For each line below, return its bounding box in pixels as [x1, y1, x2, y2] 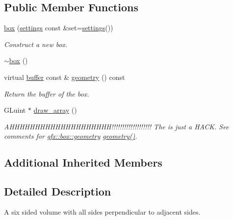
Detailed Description [4, 184, 111, 199]
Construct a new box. [4, 39, 68, 49]
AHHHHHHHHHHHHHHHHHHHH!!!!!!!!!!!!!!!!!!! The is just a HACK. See [4, 121, 229, 131]
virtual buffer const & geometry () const [4, 72, 125, 82]
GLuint [4, 105, 26, 115]
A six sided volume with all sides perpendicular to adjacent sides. [4, 206, 201, 217]
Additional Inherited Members [4, 155, 162, 170]
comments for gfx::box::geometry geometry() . [4, 131, 137, 141]
